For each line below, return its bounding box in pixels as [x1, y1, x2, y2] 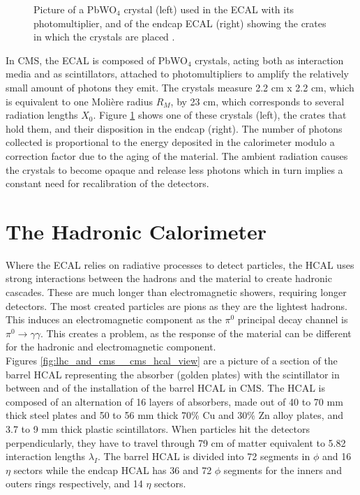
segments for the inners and [223, 462, 342, 477]
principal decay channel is [237, 312, 348, 327]
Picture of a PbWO [33, 2, 117, 16]
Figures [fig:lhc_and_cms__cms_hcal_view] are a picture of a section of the [6, 353, 338, 367]
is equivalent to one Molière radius [6, 94, 153, 108]
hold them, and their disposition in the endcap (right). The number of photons [6, 121, 343, 135]
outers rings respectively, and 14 [6, 476, 143, 491]
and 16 [322, 449, 352, 464]
